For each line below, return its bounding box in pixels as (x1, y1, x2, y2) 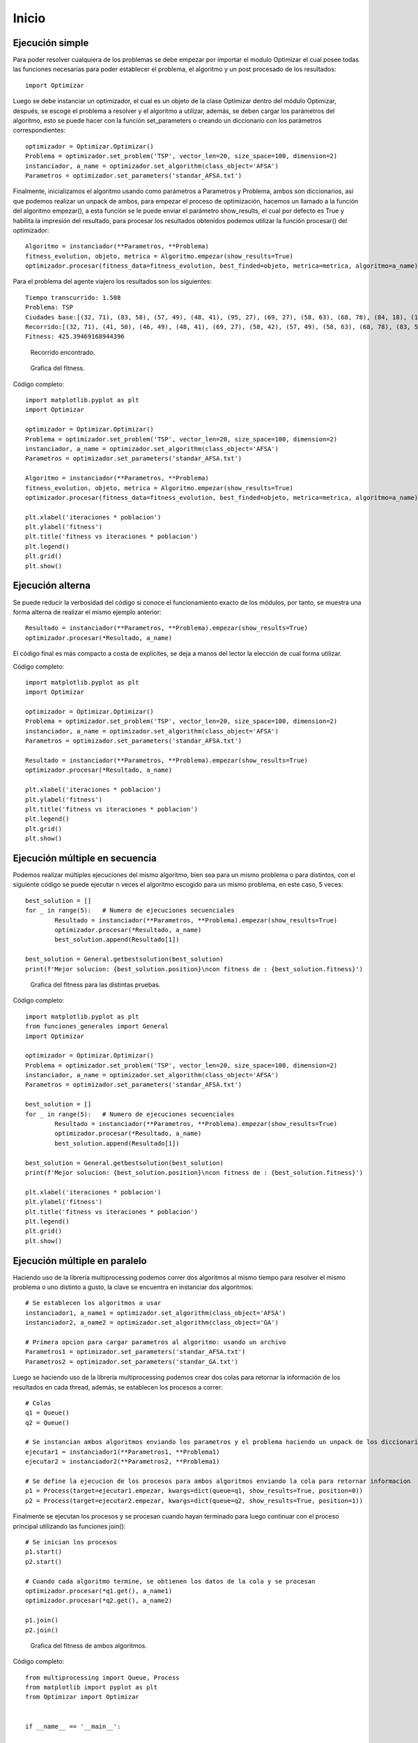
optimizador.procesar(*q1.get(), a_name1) (25, 1587, 173, 1594)
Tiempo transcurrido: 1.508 (25, 294, 121, 301)
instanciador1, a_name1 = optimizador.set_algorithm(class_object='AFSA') (25, 1309, 286, 1317)
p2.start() (25, 1558, 63, 1565)
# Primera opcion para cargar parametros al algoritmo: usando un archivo (25, 1338, 286, 1346)
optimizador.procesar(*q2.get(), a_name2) (25, 1597, 173, 1605)
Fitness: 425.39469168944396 (25, 333, 125, 341)
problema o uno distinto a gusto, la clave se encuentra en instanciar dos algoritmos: (13, 1283, 254, 1291)
